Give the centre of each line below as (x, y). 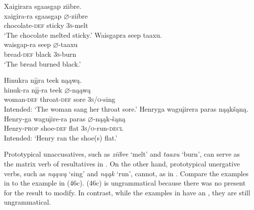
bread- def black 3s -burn (40, 54)
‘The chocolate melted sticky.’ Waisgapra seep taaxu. (83, 35)
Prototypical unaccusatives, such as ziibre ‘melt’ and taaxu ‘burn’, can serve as (122, 154)
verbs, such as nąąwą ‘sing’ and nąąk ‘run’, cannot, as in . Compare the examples (126, 173)
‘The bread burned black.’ (42, 63)
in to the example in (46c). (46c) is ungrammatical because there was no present (125, 183)
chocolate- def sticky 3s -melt (46, 25)
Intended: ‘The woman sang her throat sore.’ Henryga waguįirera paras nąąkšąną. (126, 108)
